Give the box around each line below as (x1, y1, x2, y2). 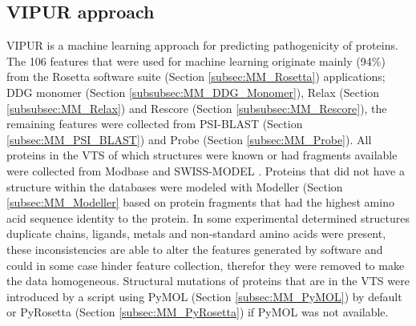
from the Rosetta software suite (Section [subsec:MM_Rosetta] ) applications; (6, 68, 386, 85)
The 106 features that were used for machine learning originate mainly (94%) (6, 52, 386, 69)
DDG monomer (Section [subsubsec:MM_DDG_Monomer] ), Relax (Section (6, 83, 380, 100)
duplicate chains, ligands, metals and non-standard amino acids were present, (6, 225, 386, 242)
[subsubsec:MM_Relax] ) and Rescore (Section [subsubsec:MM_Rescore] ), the (6, 99, 387, 116)
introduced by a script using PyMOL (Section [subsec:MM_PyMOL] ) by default (6, 288, 402, 304)
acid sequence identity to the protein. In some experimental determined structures (6, 209, 410, 226)
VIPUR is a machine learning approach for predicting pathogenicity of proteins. (6, 37, 398, 54)
